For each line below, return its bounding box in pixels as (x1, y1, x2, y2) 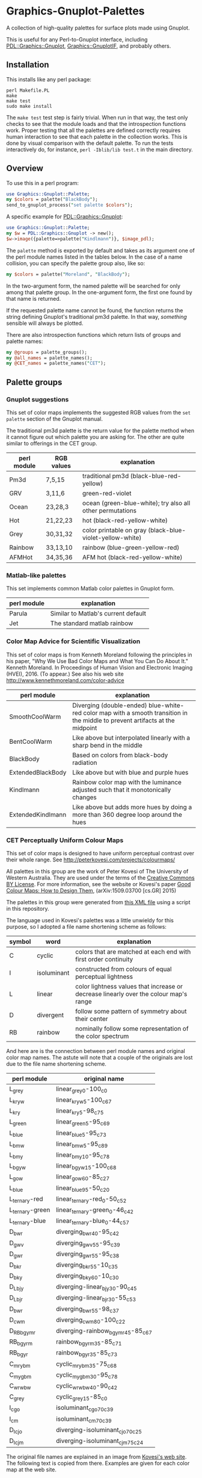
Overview (6, 163, 44, 174)
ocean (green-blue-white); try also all (82, 499, 191, 507)
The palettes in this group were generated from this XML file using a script (6, 898, 191, 905)
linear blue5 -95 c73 (56, 1128, 106, 1138)
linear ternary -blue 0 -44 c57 (56, 1216, 129, 1226)
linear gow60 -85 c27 (56, 1172, 110, 1182)
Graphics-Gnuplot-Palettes (6, 4, 145, 18)
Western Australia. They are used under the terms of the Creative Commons (6, 874, 195, 881)
